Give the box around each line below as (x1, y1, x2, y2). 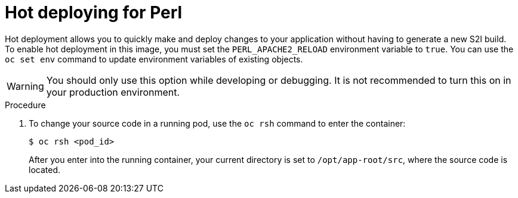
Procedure (5, 99, 46, 110)
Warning (7, 80, 44, 92)
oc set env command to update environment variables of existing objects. (5, 54, 303, 64)
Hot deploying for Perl (5, 2, 183, 23)
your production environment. (46, 86, 180, 98)
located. (29, 164, 60, 175)
